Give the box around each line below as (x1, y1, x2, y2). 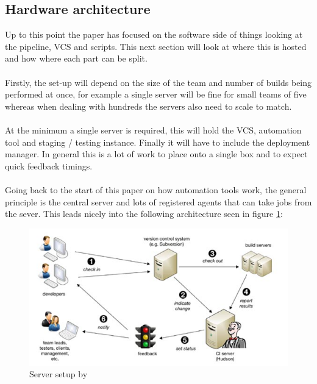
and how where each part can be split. (5, 52, 148, 65)
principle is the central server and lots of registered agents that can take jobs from (5, 195, 312, 208)
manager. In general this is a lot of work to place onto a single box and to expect (5, 148, 308, 160)
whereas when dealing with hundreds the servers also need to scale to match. (5, 99, 292, 112)
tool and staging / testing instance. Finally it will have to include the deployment (5, 135, 310, 148)
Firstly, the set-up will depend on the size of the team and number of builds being (5, 76, 312, 88)
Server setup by (29, 368, 88, 380)
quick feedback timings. (5, 159, 93, 172)
